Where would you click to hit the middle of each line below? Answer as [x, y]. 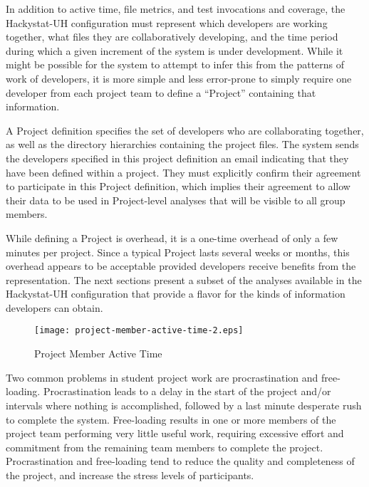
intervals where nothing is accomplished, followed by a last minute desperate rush [184, 405]
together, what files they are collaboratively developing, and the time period [172, 37]
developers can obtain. [54, 307]
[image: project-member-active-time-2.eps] [139, 331]
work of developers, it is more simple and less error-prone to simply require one [179, 78]
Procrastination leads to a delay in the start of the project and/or [187, 391]
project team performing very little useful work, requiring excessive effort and [175, 433]
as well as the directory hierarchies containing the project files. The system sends [182, 144]
